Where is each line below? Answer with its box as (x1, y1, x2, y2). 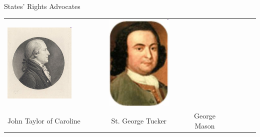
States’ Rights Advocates (4, 1, 80, 11)
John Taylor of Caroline (7, 115, 80, 125)
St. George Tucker (111, 115, 167, 125)
